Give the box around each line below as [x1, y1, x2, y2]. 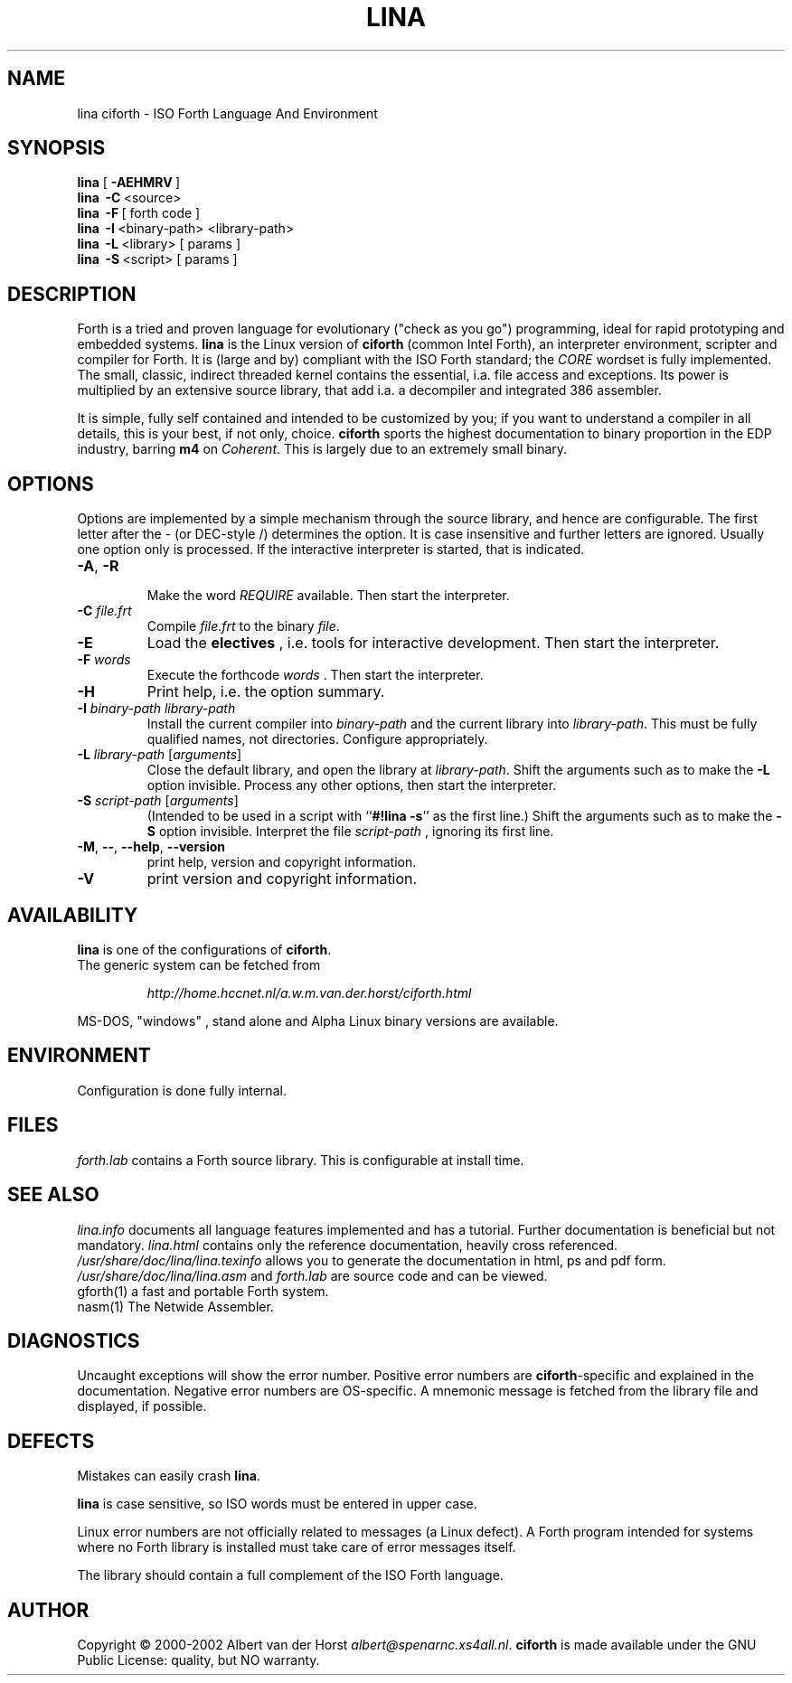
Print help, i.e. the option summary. [146, 682, 385, 701]
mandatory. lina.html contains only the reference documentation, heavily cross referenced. [77, 1236, 618, 1253]
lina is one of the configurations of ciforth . [77, 941, 332, 957]
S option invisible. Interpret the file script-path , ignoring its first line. [146, 823, 554, 840]
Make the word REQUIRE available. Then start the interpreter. [146, 588, 510, 604]
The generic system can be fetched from [77, 956, 321, 973]
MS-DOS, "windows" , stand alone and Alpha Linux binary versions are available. [77, 1012, 559, 1029]
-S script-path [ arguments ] [77, 793, 239, 809]
